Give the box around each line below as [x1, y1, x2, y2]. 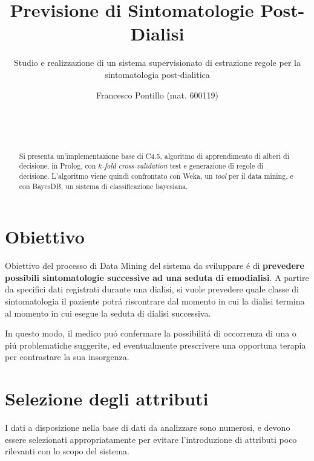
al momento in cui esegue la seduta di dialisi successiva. [5, 306, 211, 319]
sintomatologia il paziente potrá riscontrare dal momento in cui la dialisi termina [5, 295, 305, 308]
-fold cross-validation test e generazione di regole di [102, 161, 264, 171]
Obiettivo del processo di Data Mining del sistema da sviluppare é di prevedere [5, 259, 304, 272]
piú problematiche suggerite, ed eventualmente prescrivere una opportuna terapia [5, 338, 306, 351]
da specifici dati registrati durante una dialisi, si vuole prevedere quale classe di [5, 283, 299, 295]
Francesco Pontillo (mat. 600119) [96, 88, 218, 101]
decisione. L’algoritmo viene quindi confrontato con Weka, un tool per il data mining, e [19, 170, 293, 181]
